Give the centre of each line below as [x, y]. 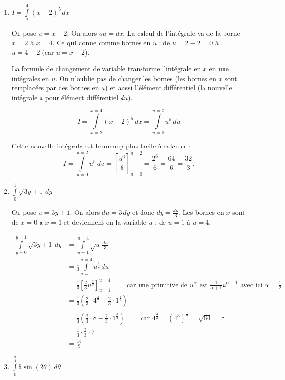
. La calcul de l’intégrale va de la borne [182, 33]
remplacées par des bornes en [55, 88]
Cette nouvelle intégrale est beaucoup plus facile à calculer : [101, 146]
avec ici [251, 285]
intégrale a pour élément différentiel [65, 97]
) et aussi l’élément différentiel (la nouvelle [169, 88]
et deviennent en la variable [105, 222]
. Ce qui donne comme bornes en [102, 42]
